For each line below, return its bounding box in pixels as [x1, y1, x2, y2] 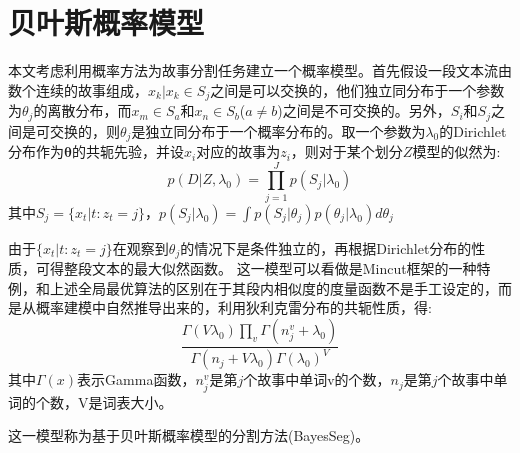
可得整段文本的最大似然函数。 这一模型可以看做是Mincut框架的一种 [35, 258, 477, 279]
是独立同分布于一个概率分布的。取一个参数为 [131, 120, 426, 141]
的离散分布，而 [33, 100, 132, 121]
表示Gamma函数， [77, 369, 196, 390]
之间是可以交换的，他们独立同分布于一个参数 [210, 79, 505, 100]
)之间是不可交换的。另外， [277, 100, 451, 121]
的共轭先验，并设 [71, 141, 184, 162]
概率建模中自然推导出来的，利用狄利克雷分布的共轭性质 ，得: [35, 297, 432, 318]
